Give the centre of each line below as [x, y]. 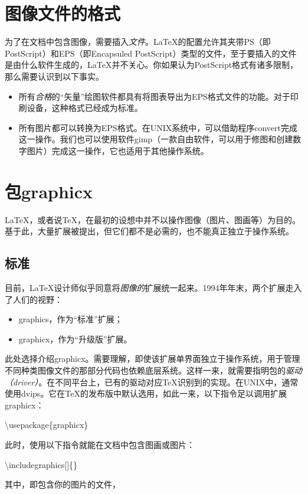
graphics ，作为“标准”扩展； [71, 319]
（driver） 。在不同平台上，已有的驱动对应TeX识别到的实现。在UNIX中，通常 [152, 382]
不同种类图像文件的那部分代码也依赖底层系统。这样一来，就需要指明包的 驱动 [153, 370]
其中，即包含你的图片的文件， [63, 484]
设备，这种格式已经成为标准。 [85, 108]
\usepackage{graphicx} [47, 425]
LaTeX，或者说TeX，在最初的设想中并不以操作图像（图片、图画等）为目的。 [153, 219]
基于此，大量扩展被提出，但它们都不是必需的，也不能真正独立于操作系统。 [149, 231]
